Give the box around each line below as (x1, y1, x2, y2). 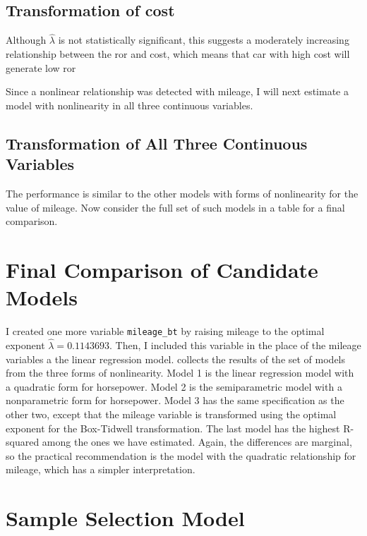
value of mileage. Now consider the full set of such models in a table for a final (6, 200, 345, 214)
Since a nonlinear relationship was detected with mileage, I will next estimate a (6, 84, 349, 99)
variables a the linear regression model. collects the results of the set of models (6, 351, 346, 366)
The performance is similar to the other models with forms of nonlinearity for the (6, 185, 359, 200)
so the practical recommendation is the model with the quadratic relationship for (6, 448, 356, 463)
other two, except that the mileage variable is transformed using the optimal (6, 406, 337, 421)
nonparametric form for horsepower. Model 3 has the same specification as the (6, 393, 344, 408)
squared (6, 434, 40, 449)
